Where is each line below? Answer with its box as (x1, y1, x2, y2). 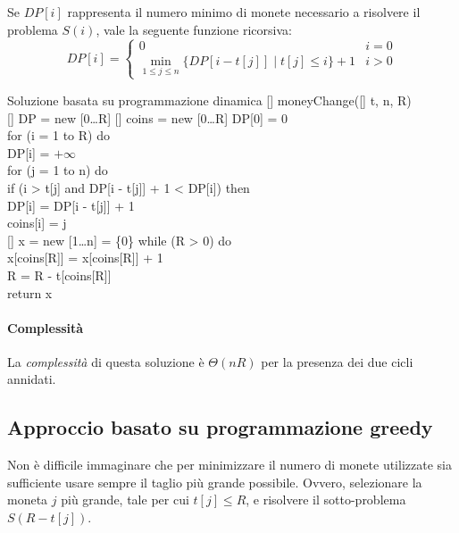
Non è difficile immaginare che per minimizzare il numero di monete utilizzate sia (7, 455, 452, 474)
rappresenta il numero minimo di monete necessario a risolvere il (67, 3, 421, 21)
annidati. (7, 370, 56, 388)
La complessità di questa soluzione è (7, 352, 204, 371)
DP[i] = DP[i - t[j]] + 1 (7, 196, 135, 214)
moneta (7, 490, 48, 509)
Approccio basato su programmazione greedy (7, 413, 433, 441)
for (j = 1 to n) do (7, 161, 108, 179)
